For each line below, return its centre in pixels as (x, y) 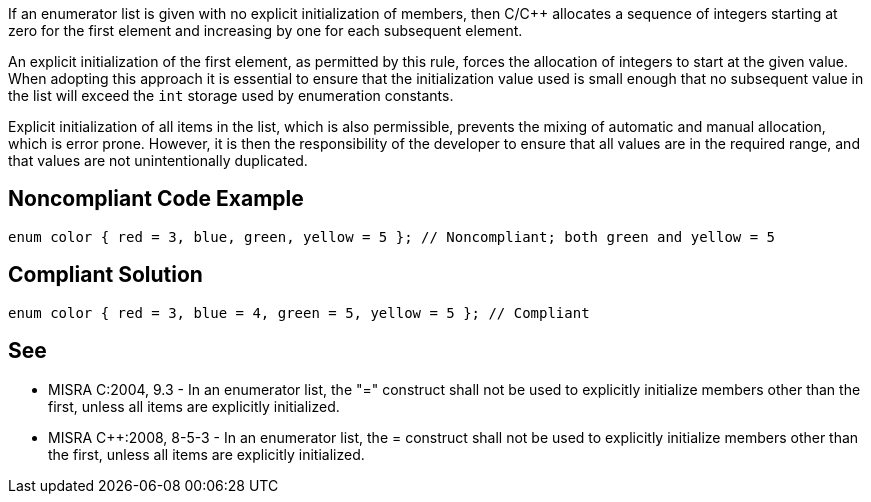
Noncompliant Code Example (156, 199)
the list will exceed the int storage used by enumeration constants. (231, 95)
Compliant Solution (105, 275)
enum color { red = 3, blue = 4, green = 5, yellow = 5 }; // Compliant (299, 312)
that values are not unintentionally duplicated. (158, 160)
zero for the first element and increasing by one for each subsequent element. (265, 30)
